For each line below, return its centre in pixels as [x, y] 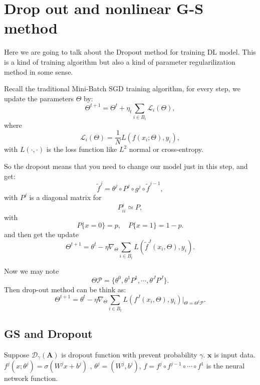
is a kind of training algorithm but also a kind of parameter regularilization [120, 61]
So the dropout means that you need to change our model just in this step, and [126, 166]
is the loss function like [82, 149]
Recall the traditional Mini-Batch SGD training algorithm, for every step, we [122, 88]
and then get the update [41, 234]
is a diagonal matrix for [65, 197]
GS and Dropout [48, 333]
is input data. [235, 354]
